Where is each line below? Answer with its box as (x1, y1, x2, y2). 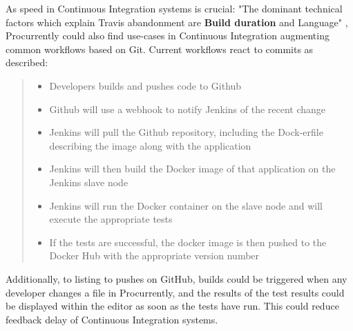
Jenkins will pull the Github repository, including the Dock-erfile (49, 125, 323, 139)
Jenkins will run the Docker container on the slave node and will (49, 198, 323, 212)
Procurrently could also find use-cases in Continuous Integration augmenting (6, 28, 330, 43)
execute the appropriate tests (49, 212, 173, 226)
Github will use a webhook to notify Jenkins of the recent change (49, 101, 326, 116)
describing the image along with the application (49, 138, 251, 152)
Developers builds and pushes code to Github (49, 78, 242, 92)
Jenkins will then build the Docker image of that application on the (49, 161, 336, 176)
